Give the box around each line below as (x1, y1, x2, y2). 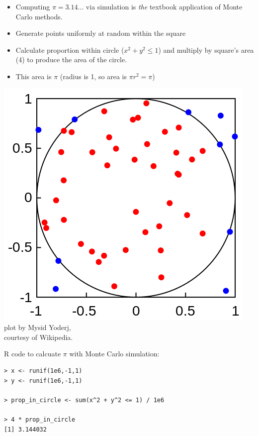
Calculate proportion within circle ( (15, 44, 124, 55)
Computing (15, 1, 50, 11)
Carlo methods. (15, 11, 63, 21)
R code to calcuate (4, 348, 61, 359)
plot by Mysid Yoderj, (4, 322, 71, 332)
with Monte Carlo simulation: (69, 348, 160, 359)
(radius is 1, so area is (60, 71, 127, 81)
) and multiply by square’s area (158, 44, 254, 55)
